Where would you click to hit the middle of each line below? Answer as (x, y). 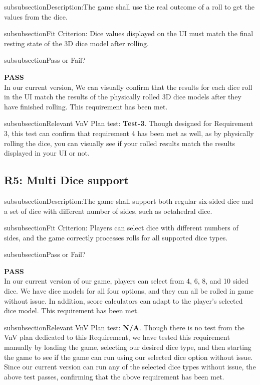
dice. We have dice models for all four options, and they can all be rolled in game (129, 291)
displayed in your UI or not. (47, 153)
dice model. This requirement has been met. (72, 310)
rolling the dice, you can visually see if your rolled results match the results (120, 143)
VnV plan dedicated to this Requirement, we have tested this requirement (117, 337)
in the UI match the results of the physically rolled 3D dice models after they (123, 97)
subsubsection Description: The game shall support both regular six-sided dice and (129, 201)
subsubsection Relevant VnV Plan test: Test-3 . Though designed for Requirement (129, 123)
